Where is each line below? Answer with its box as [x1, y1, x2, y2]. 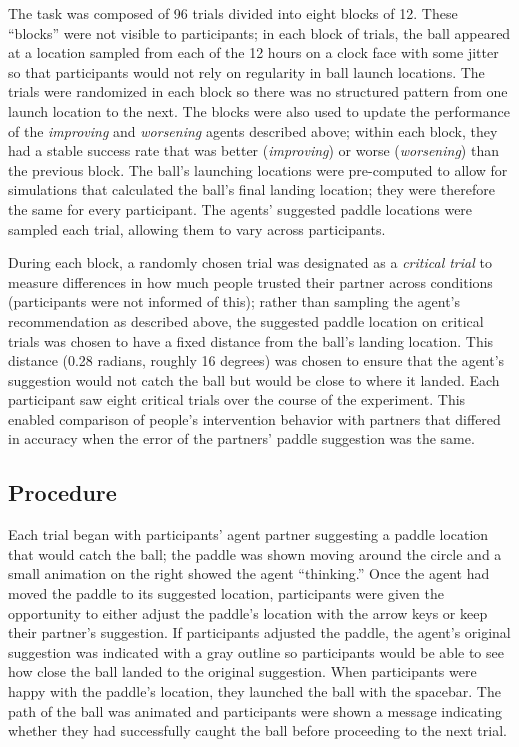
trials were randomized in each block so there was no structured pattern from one [8, 81, 508, 102]
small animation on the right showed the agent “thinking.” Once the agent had [8, 563, 490, 584]
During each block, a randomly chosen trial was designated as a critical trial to [8, 252, 492, 273]
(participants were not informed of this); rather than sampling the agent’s [8, 291, 461, 312]
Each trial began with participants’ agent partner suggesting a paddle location [8, 524, 489, 545]
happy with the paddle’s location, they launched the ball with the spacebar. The [8, 681, 501, 702]
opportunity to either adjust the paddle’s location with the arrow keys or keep [8, 602, 488, 623]
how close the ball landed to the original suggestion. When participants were [8, 661, 477, 682]
